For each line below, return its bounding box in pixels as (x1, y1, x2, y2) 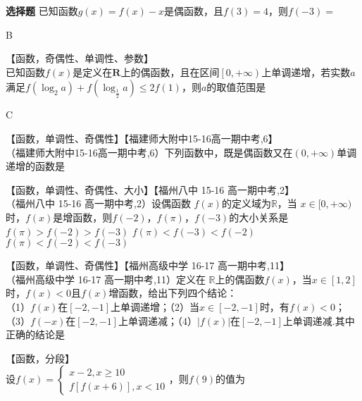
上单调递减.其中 (282, 313, 355, 328)
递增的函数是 (6, 159, 65, 173)
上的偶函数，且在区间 (120, 64, 220, 79)
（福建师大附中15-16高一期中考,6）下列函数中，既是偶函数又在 (6, 144, 293, 159)
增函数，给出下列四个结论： (108, 285, 237, 300)
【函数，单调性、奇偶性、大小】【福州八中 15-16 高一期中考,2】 (6, 182, 294, 197)
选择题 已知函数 (6, 4, 78, 18)
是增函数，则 (53, 209, 113, 224)
